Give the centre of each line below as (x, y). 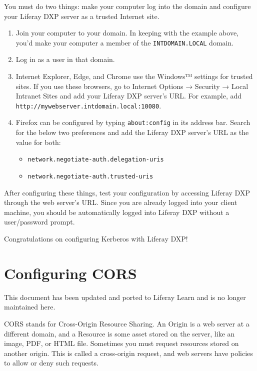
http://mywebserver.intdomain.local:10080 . (88, 105)
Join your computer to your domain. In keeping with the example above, (127, 33)
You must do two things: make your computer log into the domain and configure (127, 6)
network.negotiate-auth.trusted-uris (90, 176)
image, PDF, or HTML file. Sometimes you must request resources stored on (121, 343)
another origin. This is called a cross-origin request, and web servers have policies (128, 353)
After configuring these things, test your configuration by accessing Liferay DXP (127, 192)
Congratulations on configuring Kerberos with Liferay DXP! (96, 238)
